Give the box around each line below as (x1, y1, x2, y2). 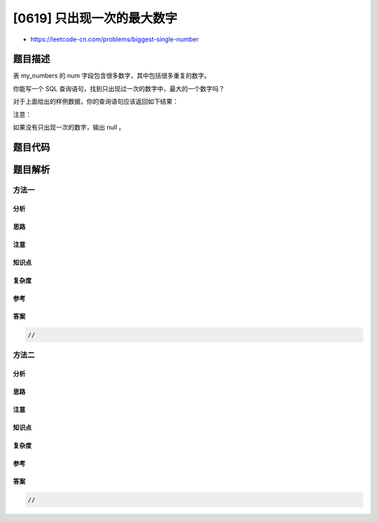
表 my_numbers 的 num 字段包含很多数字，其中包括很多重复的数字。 (13, 71, 211, 80)
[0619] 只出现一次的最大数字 (13, 11, 178, 26)
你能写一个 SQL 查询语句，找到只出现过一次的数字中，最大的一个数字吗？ (13, 84, 225, 92)
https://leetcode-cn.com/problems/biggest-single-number (30, 35, 199, 43)
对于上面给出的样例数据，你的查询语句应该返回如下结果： (13, 97, 178, 106)
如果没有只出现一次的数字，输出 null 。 (13, 123, 125, 132)
